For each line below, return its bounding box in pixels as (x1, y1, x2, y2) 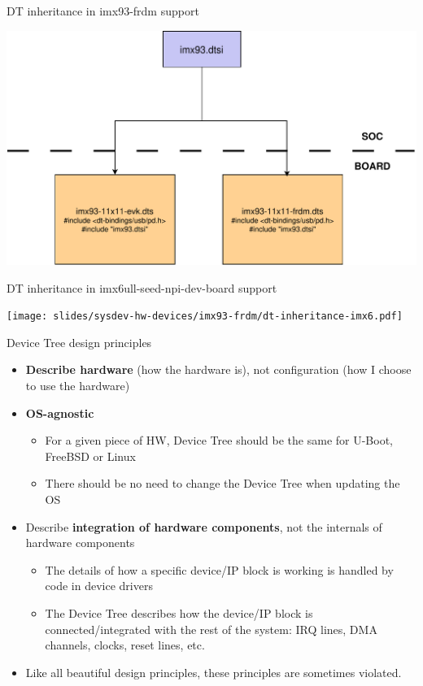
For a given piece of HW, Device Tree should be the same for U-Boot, (45, 432, 394, 449)
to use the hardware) (25, 377, 130, 394)
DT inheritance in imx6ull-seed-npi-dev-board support (7, 279, 277, 296)
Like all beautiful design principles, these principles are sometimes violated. (25, 663, 402, 680)
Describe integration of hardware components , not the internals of (25, 518, 382, 535)
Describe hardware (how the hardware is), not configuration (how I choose (25, 361, 412, 378)
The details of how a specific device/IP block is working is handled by (45, 561, 394, 578)
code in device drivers (45, 577, 153, 594)
